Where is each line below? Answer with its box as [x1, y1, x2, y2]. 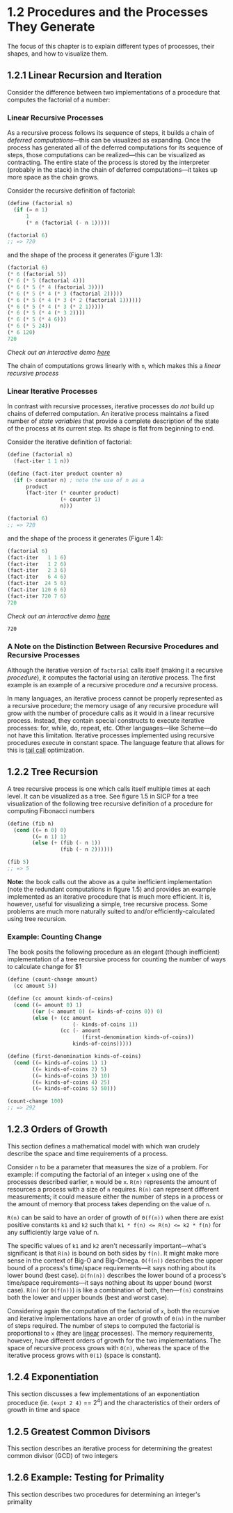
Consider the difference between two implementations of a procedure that [7, 88, 220, 96]
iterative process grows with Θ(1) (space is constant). [7, 1351, 161, 1359]
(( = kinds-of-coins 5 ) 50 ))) [32, 1085, 117, 1092]
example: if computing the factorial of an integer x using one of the [7, 1170, 199, 1178]
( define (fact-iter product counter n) [7, 470, 123, 477]
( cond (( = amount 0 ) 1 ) [13, 1001, 82, 1009]
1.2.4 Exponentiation [7, 1371, 99, 1383]
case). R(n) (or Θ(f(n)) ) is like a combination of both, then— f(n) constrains [7, 1286, 224, 1294]
